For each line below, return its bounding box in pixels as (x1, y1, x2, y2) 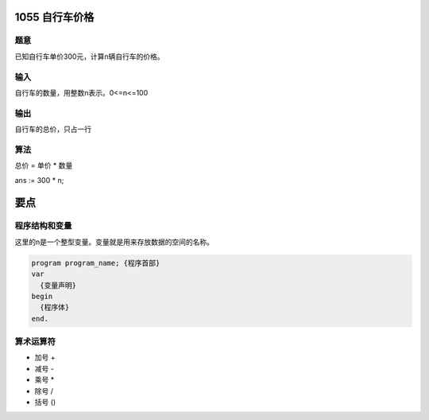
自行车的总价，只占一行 (14, 124, 91, 134)
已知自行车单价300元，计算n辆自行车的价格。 (14, 52, 164, 61)
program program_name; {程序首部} (31, 259, 160, 267)
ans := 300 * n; (14, 175, 64, 185)
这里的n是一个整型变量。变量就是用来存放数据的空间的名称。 (14, 237, 214, 247)
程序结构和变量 (14, 220, 72, 231)
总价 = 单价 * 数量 (14, 161, 73, 170)
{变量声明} (40, 281, 77, 290)
